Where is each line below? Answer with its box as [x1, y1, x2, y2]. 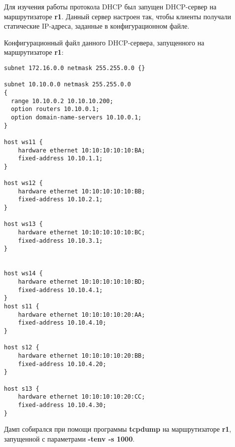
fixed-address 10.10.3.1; [18, 237, 103, 244]
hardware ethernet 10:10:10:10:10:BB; [18, 187, 145, 195]
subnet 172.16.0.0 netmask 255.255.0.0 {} [4, 64, 145, 72]
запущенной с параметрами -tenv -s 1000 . [4, 433, 135, 444]
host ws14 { [4, 270, 43, 277]
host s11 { [4, 303, 39, 310]
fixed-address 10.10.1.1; [18, 155, 103, 162]
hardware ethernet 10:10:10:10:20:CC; [18, 393, 145, 401]
